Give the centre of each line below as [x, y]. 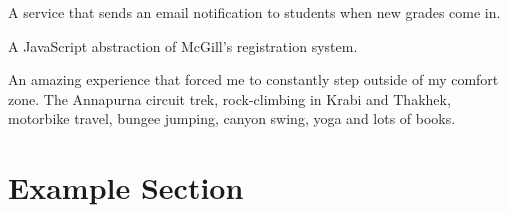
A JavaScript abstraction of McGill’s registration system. [183, 45]
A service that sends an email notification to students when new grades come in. [254, 12]
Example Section [126, 187]
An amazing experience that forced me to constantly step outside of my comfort [253, 79]
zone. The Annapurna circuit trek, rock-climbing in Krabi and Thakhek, [229, 98]
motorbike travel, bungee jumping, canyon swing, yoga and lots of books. [232, 118]
